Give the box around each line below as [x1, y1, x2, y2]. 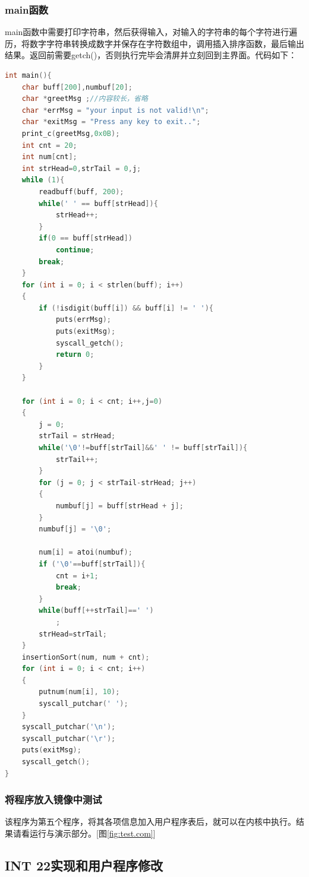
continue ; [55, 245, 94, 254]
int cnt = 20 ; [21, 141, 77, 150]
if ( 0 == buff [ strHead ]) [39, 234, 133, 243]
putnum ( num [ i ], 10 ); [39, 688, 120, 696]
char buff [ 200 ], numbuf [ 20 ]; [21, 83, 133, 91]
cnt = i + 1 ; [55, 571, 99, 580]
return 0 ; [55, 350, 94, 359]
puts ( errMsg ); [55, 315, 111, 324]
